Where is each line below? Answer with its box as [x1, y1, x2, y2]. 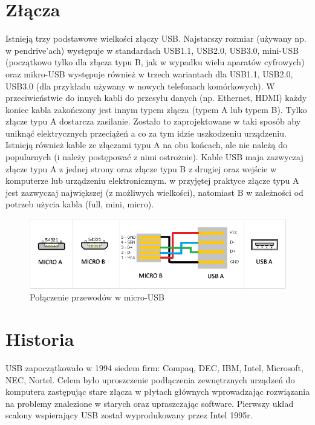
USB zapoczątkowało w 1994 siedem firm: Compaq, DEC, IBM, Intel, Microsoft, [5, 361, 304, 374]
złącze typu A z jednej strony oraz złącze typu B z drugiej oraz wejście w [5, 162, 277, 175]
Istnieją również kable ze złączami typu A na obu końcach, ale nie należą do [5, 138, 287, 151]
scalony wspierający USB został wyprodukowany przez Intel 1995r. [5, 409, 253, 421]
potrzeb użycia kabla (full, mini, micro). [5, 198, 154, 210]
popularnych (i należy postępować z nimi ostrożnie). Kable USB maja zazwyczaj [5, 151, 304, 163]
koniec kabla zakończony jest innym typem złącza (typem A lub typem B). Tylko [5, 103, 307, 115]
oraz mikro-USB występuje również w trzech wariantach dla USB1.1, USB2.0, [5, 67, 293, 80]
